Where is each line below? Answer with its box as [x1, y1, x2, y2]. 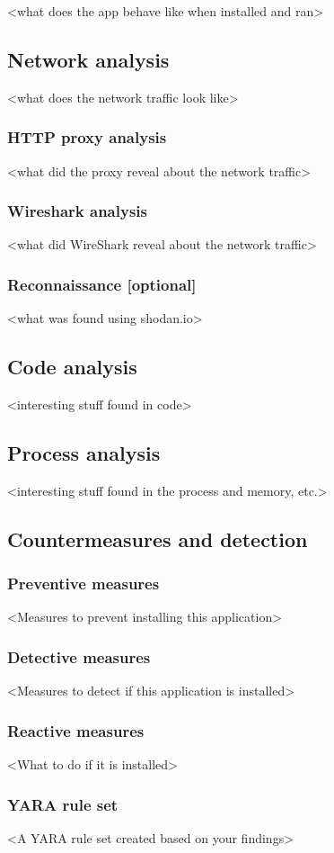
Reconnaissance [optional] [7, 273, 197, 295]
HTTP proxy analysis [7, 126, 167, 148]
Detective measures [7, 645, 151, 668]
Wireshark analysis [7, 200, 147, 222]
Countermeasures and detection [7, 525, 308, 552]
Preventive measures [7, 572, 160, 595]
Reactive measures [7, 719, 145, 741]
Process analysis [7, 439, 161, 467]
